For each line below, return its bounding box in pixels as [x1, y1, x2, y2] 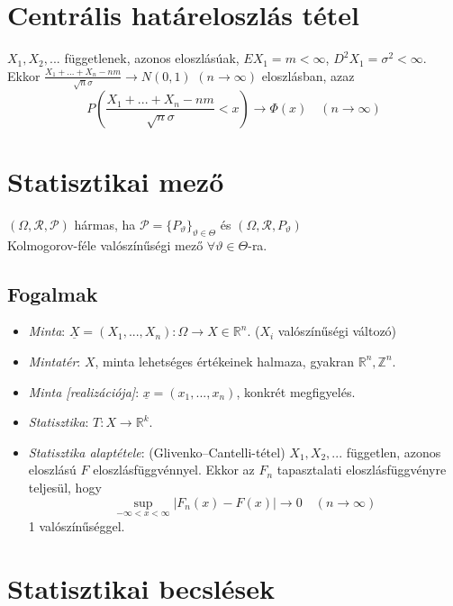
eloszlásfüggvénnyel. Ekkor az [93, 460, 255, 479]
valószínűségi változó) [277, 321, 397, 340]
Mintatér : [28, 351, 81, 370]
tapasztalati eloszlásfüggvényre [276, 460, 447, 479]
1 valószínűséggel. [28, 516, 125, 535]
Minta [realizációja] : [28, 382, 140, 401]
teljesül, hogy [28, 477, 102, 496]
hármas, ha [74, 214, 136, 233]
